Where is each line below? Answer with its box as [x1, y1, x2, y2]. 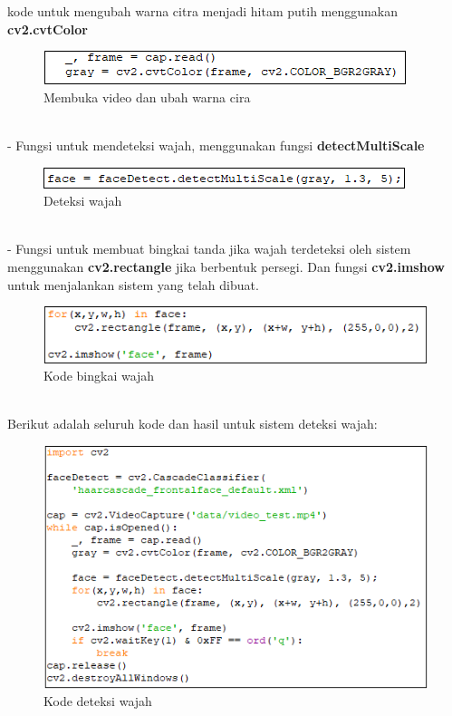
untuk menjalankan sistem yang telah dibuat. [7, 275, 259, 294]
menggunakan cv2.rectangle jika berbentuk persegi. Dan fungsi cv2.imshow [7, 256, 445, 276]
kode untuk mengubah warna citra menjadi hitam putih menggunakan [7, 2, 399, 20]
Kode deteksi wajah [43, 692, 152, 711]
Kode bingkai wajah [43, 366, 155, 385]
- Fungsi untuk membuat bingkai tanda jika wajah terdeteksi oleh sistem [7, 239, 411, 258]
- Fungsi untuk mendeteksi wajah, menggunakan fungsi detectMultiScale [7, 135, 425, 154]
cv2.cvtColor [7, 19, 88, 38]
